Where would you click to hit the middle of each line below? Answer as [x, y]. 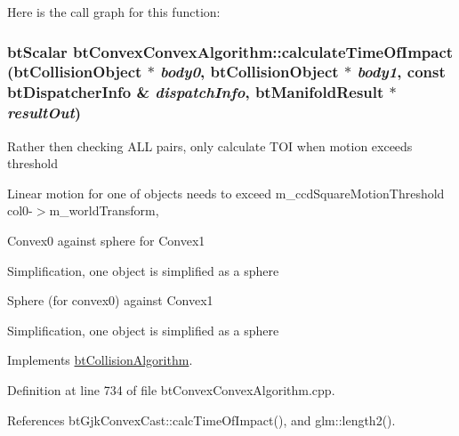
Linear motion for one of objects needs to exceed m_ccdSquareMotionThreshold [226, 193]
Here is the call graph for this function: [114, 12]
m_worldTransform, [104, 210]
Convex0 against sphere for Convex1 [106, 240]
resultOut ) [44, 113]
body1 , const [401, 72]
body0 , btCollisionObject [250, 72]
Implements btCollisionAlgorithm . [100, 360]
